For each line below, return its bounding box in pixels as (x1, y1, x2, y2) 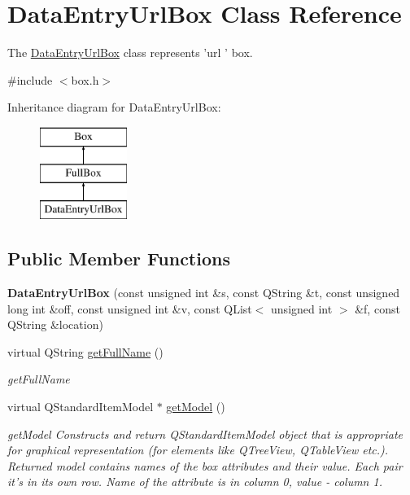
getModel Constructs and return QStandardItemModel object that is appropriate (7, 425, 403, 442)
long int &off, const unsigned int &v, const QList (7, 300, 252, 317)
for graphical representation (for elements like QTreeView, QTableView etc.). (7, 441, 389, 458)
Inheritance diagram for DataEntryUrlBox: (7, 99, 221, 116)
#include (7, 71, 53, 88)
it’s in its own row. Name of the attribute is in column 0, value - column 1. (7, 473, 382, 490)
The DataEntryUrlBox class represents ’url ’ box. (7, 44, 253, 61)
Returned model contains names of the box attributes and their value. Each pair (7, 457, 403, 474)
